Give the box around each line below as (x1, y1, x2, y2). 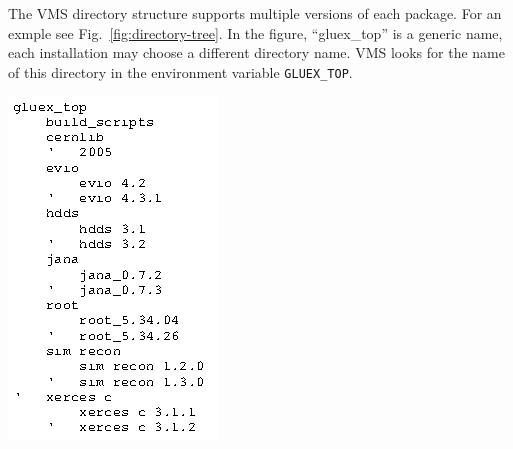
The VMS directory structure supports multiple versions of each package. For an (8, 3, 502, 23)
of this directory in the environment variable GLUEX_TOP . (8, 61, 353, 82)
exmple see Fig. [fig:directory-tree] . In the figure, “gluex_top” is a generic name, (8, 22, 503, 43)
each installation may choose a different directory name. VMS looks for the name (8, 42, 505, 63)
